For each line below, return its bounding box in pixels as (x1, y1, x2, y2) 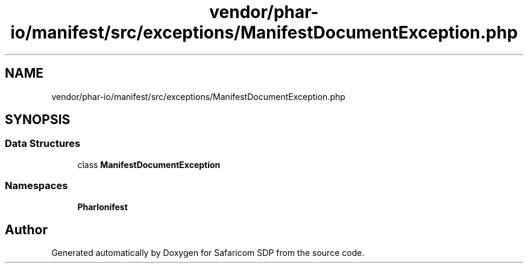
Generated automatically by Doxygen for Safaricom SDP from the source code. (51, 248, 365, 258)
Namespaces (5, 179, 68, 192)
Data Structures (5, 137, 81, 150)
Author (5, 222, 48, 237)
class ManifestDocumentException (77, 159, 221, 170)
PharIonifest (77, 201, 128, 212)
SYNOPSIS (5, 112, 71, 128)
